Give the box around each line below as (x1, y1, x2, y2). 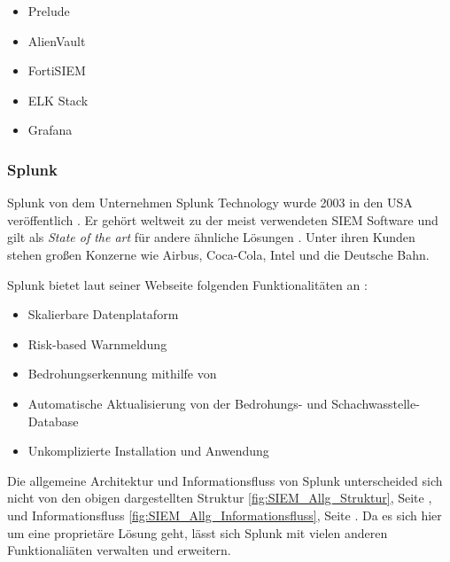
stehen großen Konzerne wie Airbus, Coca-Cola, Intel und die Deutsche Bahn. (7, 245, 430, 263)
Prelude (27, 2, 70, 20)
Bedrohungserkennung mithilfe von (27, 364, 217, 383)
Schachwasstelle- (331, 394, 420, 412)
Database (27, 411, 79, 430)
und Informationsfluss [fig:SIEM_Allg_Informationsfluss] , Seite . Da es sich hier (7, 505, 442, 524)
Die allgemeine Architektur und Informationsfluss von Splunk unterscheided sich (7, 471, 443, 489)
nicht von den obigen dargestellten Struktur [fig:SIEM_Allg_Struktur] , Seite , (7, 488, 432, 507)
